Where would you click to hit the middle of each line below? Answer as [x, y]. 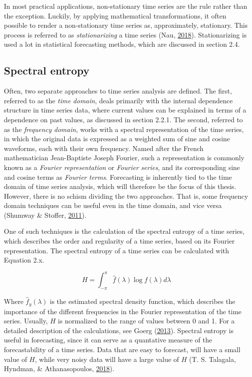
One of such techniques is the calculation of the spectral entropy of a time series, [124, 231]
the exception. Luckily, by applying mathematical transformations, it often [115, 15]
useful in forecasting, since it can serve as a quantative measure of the [108, 340]
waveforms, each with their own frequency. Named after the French [104, 148]
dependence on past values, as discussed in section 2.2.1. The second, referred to [124, 119]
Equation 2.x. [24, 260]
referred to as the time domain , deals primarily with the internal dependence [118, 100]
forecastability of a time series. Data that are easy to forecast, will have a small [122, 349]
